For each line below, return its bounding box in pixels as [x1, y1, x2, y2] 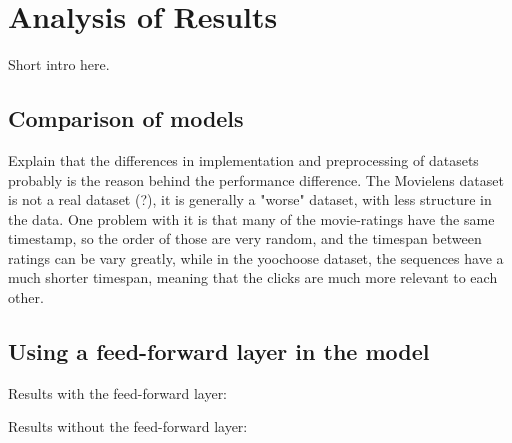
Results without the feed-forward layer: [8, 416, 248, 437]
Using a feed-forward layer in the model [8, 336, 430, 367]
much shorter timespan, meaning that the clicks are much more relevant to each [8, 267, 498, 288]
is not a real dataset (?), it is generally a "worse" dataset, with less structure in [8, 189, 492, 210]
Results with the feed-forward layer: [8, 382, 228, 403]
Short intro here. [8, 54, 110, 75]
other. [8, 287, 44, 308]
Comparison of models [8, 103, 244, 134]
